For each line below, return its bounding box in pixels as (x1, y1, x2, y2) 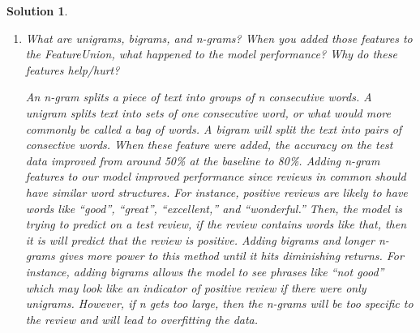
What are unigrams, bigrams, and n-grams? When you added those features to (25, 29, 413, 46)
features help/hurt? (25, 61, 120, 78)
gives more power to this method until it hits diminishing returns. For (58, 247, 404, 264)
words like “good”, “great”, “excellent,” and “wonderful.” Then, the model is (25, 199, 402, 216)
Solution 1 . (6, 2, 68, 19)
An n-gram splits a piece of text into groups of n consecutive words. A (25, 88, 372, 105)
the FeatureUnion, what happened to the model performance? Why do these (25, 45, 397, 62)
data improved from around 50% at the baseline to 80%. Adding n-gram (25, 152, 380, 169)
